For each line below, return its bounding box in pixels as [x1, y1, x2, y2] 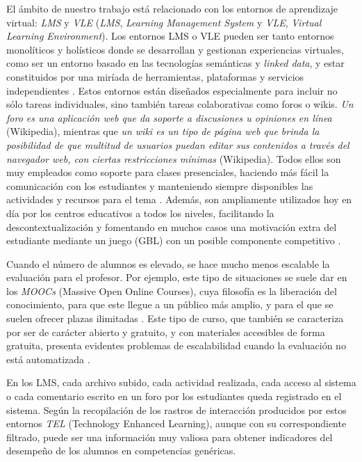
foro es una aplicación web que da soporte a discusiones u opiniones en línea [6, 110, 332, 125]
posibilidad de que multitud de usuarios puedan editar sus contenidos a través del [6, 137, 349, 152]
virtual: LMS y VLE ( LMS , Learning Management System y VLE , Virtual [6, 15, 322, 29]
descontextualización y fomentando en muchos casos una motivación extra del [6, 219, 337, 234]
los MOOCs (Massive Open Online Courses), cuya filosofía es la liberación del [6, 283, 337, 298]
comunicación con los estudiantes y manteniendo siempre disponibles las [6, 178, 313, 193]
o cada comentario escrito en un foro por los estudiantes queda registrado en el [6, 389, 342, 404]
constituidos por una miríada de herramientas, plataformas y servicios [6, 69, 304, 83]
